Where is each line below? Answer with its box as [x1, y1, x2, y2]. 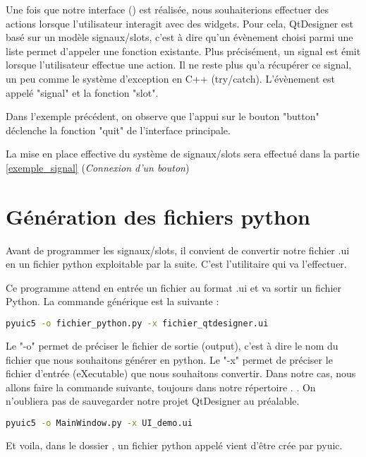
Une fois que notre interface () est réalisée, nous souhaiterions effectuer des [6, 2, 329, 16]
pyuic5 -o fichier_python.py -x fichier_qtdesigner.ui [6, 319, 269, 329]
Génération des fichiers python [6, 201, 310, 230]
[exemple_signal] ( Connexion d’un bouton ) [6, 160, 190, 174]
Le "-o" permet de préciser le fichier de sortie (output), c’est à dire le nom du [6, 338, 338, 352]
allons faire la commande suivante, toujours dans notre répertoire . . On [6, 379, 316, 394]
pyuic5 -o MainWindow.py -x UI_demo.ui [6, 417, 193, 428]
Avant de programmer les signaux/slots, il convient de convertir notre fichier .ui [6, 242, 350, 257]
